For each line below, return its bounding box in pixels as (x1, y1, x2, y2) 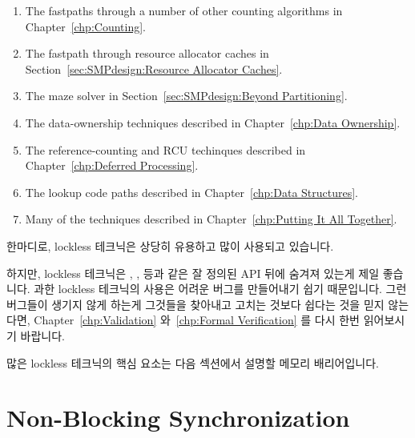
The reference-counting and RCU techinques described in (25, 141, 306, 158)
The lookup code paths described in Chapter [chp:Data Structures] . (25, 183, 359, 200)
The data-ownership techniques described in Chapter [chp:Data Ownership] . (25, 114, 401, 131)
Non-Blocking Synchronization (6, 401, 350, 434)
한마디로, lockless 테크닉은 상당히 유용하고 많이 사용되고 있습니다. (6, 237, 334, 254)
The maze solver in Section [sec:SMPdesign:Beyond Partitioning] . (25, 87, 348, 104)
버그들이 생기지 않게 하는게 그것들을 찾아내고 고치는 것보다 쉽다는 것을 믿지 (6, 295, 385, 312)
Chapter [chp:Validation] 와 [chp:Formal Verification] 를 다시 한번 (34, 311, 360, 328)
